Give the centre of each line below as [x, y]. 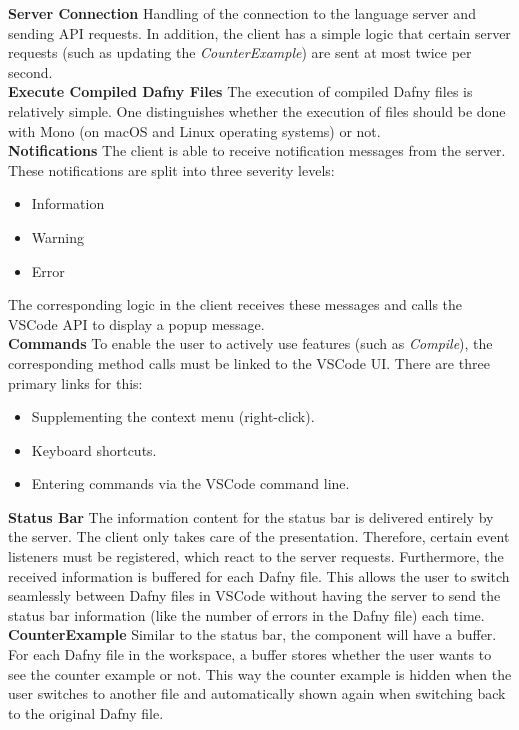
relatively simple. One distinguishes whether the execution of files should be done [257, 110]
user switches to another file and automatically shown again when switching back [257, 693]
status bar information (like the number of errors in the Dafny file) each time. [246, 614]
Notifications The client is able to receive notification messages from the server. [257, 150]
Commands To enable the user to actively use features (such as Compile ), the [250, 343]
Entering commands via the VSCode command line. [190, 483]
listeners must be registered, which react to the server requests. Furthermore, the [256, 556]
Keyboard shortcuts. [94, 449]
